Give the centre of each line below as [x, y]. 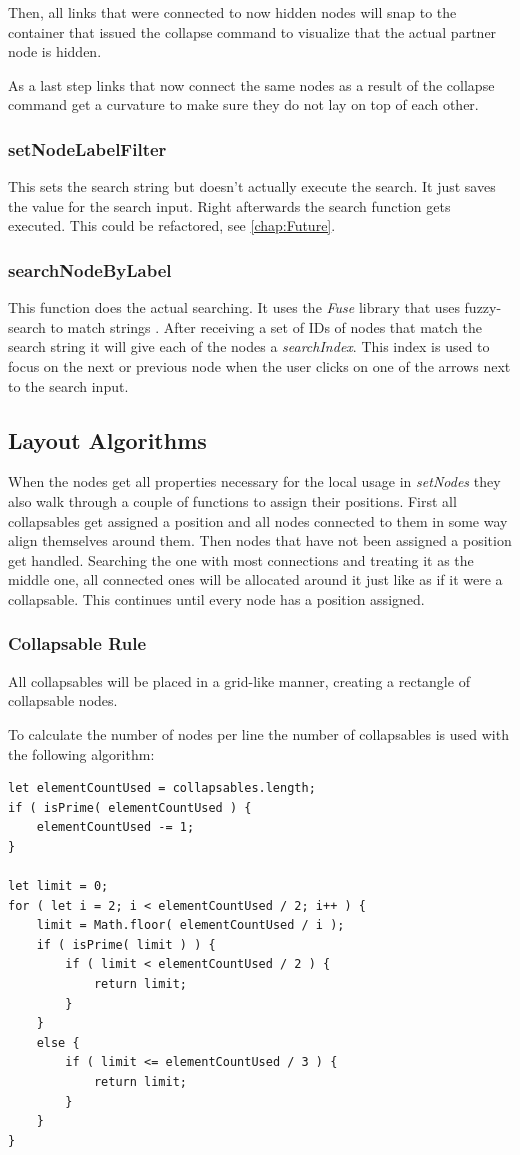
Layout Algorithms [107, 439]
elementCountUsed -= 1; [115, 827]
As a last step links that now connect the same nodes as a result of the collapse [251, 84]
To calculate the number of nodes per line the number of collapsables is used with [258, 733]
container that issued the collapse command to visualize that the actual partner [252, 31]
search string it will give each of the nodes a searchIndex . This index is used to [249, 346]
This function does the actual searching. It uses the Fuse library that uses [234, 307]
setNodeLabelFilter [87, 148]
